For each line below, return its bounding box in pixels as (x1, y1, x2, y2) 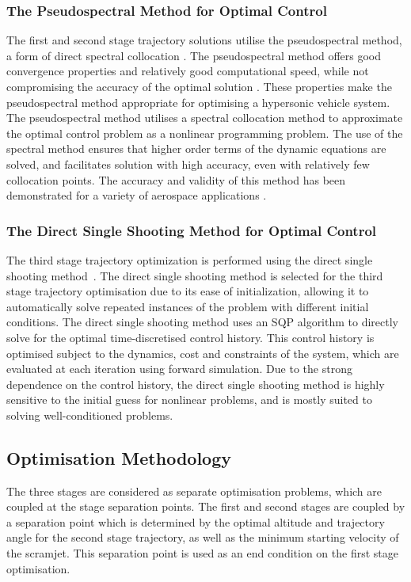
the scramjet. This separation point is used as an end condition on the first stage (6, 545, 398, 561)
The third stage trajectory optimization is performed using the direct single (6, 251, 373, 268)
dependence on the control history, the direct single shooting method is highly (6, 375, 385, 392)
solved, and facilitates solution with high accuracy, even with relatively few (6, 155, 370, 172)
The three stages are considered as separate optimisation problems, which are (6, 482, 382, 499)
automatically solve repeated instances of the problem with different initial (6, 298, 369, 314)
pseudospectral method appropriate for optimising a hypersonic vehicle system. (6, 93, 390, 110)
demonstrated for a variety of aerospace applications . (6, 187, 267, 204)
